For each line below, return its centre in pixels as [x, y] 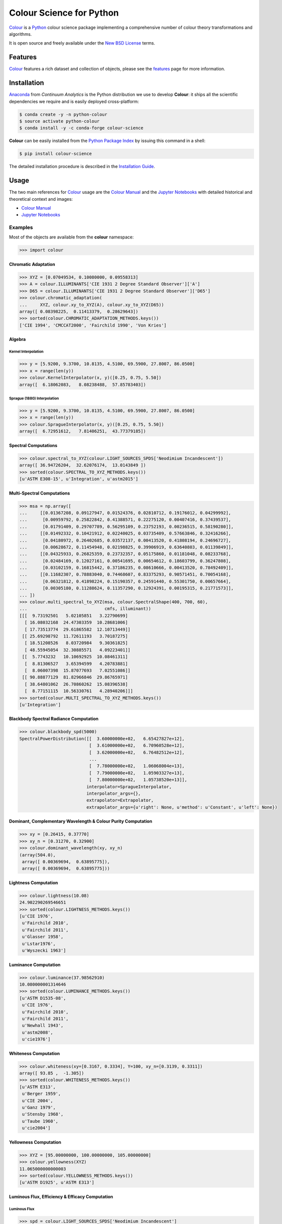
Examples [21, 228]
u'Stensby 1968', [43, 1114]
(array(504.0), [37, 855]
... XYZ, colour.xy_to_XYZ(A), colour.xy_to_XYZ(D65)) [92, 305]
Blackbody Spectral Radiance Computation [54, 719]
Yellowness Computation [35, 1142]
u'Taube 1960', [40, 1121]
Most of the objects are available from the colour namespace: [71, 237]
